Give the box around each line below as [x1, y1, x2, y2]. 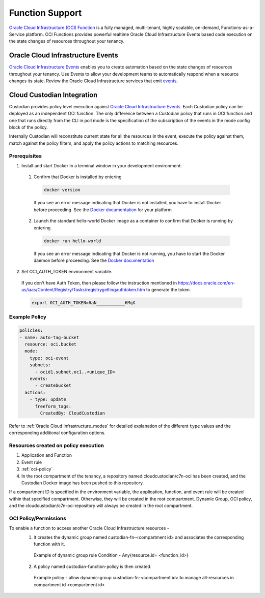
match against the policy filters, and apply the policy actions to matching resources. [9, 140, 179, 146]
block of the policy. [9, 125, 48, 130]
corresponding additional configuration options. [9, 430, 106, 436]
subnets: [29, 362, 51, 368]
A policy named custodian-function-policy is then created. [33, 564, 152, 569]
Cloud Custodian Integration [9, 91, 98, 99]
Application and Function [21, 452, 72, 458]
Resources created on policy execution [9, 442, 104, 449]
